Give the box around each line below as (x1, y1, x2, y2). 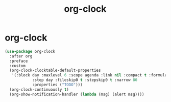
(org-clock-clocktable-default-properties (9, 68, 101, 73)
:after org (9, 53, 33, 59)
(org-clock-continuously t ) (9, 87, 69, 92)
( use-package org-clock (5, 49, 56, 54)
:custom (9, 63, 26, 68)
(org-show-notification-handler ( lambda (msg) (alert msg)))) (9, 92, 144, 97)
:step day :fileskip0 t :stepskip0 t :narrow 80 (32, 77, 138, 83)
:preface (9, 58, 28, 64)
